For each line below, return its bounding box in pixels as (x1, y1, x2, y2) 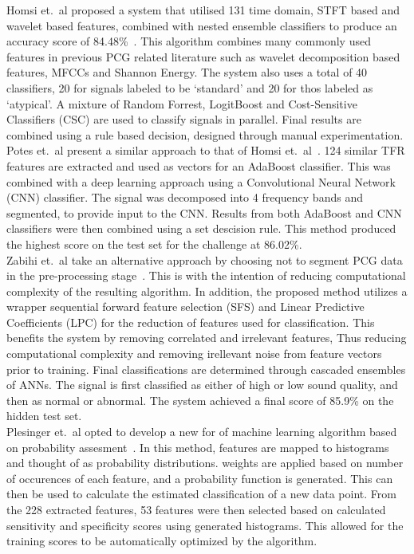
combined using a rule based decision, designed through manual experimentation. (6, 126, 404, 143)
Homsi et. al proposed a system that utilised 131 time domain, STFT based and (6, 2, 400, 18)
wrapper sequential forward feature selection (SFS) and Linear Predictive (6, 298, 365, 315)
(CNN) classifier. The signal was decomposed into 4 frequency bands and (6, 189, 363, 206)
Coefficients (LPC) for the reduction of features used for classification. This (6, 313, 375, 330)
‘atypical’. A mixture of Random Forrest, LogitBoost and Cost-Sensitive (6, 95, 357, 112)
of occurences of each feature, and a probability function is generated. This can (6, 470, 393, 486)
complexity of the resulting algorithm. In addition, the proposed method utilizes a (6, 282, 408, 299)
